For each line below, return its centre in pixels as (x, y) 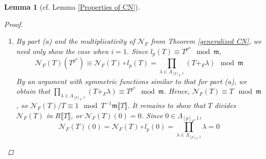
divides (225, 105)
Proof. (14, 24)
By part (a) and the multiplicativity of (75, 41)
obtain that (33, 91)
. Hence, (177, 91)
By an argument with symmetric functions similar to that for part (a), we (131, 81)
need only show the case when (62, 51)
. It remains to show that (167, 105)
